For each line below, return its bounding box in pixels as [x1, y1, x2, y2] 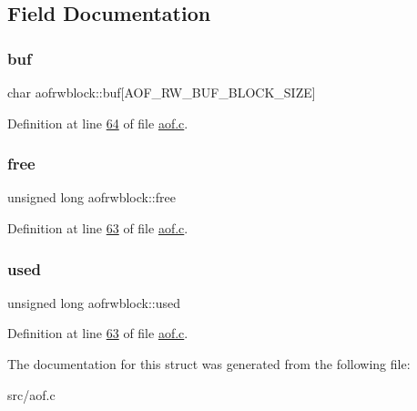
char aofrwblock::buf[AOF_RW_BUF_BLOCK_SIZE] [7, 83, 316, 101]
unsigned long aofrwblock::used [7, 293, 181, 312]
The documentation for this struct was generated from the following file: [7, 354, 411, 373]
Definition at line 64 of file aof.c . [7, 113, 188, 132]
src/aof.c [7, 385, 56, 404]
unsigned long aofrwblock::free [7, 188, 176, 207]
